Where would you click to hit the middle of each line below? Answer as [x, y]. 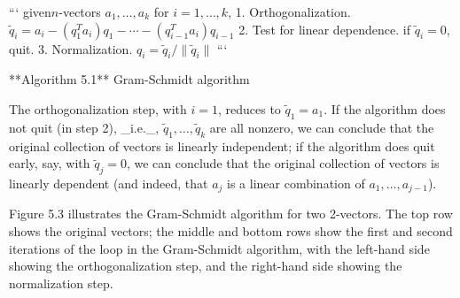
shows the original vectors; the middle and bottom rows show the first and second [231, 231]
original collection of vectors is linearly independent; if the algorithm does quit [222, 145]
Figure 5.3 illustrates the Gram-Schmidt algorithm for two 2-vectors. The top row [231, 214]
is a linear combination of [296, 183]
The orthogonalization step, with [98, 108]
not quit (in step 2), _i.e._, [84, 127]
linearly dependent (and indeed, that [109, 183]
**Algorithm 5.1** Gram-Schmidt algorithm [129, 79]
